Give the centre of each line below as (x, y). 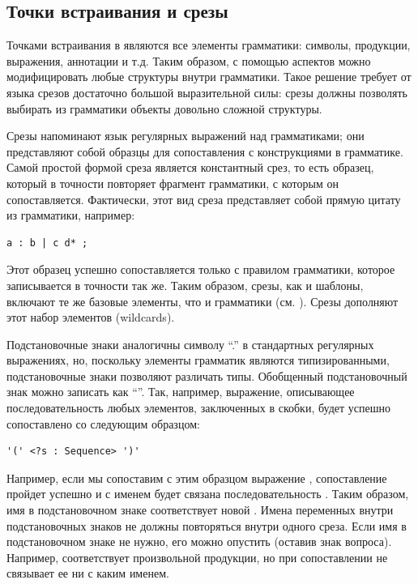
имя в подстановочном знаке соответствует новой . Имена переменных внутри (200, 510)
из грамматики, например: (71, 215)
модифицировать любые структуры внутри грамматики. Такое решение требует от (209, 77)
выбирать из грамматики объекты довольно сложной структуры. (164, 108)
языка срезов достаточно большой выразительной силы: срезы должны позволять (207, 92)
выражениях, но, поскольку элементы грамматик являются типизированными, (198, 360)
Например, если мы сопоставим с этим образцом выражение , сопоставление (197, 477)
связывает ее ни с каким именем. (88, 573)
